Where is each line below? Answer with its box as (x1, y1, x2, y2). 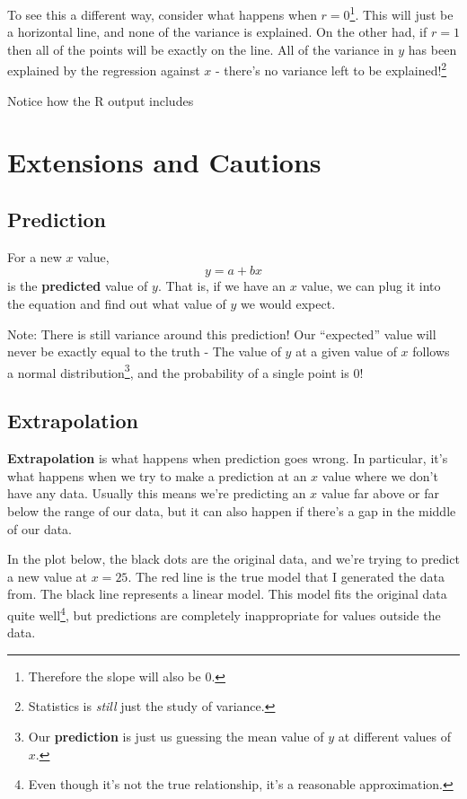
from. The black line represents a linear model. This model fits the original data (7, 584, 447, 603)
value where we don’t (322, 466, 438, 485)
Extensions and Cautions (7, 144, 322, 180)
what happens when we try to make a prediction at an (7, 466, 307, 485)
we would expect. (241, 294, 336, 313)
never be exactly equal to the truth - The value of (7, 342, 281, 361)
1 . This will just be (349, 3, 454, 23)
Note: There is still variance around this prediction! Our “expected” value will (7, 324, 436, 343)
